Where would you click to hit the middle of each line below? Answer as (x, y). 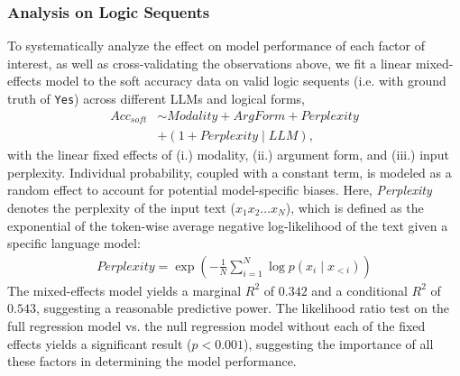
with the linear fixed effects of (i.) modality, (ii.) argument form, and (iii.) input (228, 155)
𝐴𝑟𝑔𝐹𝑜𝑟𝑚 (259, 116)
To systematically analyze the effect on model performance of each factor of (216, 46)
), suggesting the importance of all (339, 343)
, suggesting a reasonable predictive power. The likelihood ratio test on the (243, 308)
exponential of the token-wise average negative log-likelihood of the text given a (228, 225)
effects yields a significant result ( (100, 343)
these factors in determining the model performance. (152, 361)
